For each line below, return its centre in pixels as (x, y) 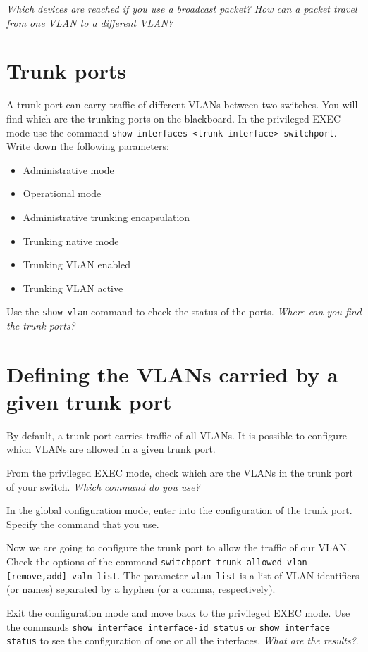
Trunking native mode (71, 240)
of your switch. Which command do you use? (103, 486)
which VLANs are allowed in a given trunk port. (111, 449)
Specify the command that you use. (83, 524)
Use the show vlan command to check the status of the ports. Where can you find (184, 312)
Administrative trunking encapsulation (106, 217)
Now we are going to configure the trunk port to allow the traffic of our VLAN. (178, 547)
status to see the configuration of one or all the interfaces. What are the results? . (183, 640)
